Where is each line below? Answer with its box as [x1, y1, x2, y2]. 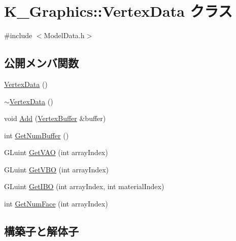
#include [4, 30, 32, 41]
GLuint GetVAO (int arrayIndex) [4, 147, 108, 158]
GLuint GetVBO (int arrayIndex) [4, 164, 109, 174]
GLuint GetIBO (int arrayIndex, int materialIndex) [4, 181, 164, 192]
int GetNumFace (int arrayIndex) [4, 198, 108, 209]
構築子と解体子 [4, 223, 79, 239]
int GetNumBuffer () [4, 130, 69, 140]
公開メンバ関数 [4, 55, 79, 71]
